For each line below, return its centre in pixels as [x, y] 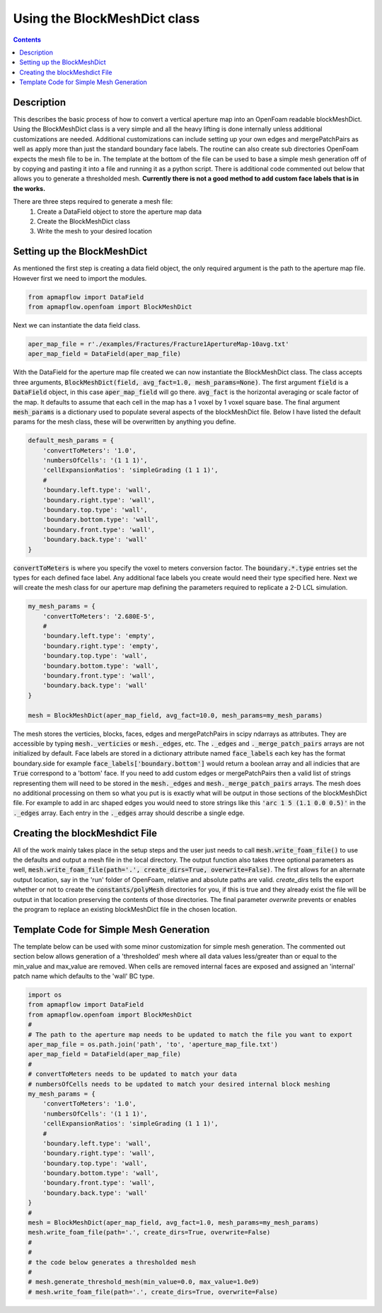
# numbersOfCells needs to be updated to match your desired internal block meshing [179, 1084]
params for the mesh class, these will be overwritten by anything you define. [125, 422]
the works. [29, 188]
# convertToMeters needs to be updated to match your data [132, 1074]
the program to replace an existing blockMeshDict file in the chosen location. [125, 909]
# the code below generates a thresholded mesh [112, 1262]
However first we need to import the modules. [80, 278]
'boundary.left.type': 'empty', [99, 636]
